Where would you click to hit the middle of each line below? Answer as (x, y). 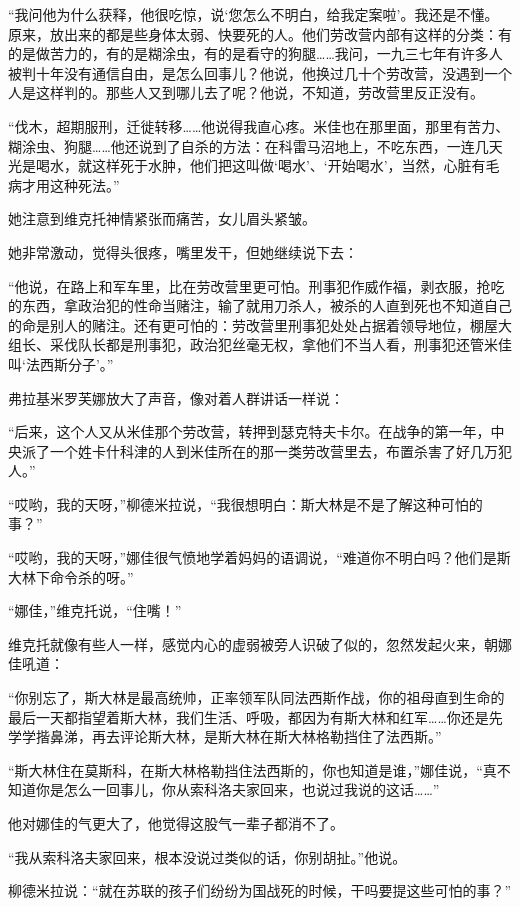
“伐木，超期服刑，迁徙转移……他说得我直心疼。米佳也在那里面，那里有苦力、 (259, 125)
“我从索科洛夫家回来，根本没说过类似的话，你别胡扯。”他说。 (207, 856)
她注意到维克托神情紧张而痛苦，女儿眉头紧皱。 (162, 218)
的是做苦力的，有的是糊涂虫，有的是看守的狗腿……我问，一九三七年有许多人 (255, 53)
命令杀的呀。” (91, 576)
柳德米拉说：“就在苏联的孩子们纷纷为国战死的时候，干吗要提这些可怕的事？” (260, 890)
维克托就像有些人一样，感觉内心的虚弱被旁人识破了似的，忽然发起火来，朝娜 (260, 643)
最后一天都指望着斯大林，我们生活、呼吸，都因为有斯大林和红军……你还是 (248, 716)
